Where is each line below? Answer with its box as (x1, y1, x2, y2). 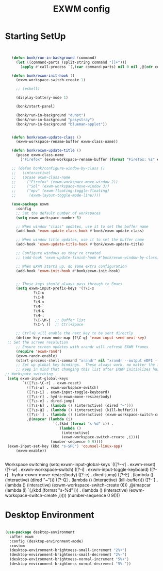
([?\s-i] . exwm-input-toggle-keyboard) (26, 390, 110, 395)
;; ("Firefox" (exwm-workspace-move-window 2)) (11, 179, 118, 184)
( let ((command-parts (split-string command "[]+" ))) (16, 60, 127, 65)
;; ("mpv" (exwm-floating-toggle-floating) (11, 189, 110, 193)
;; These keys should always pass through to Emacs (16, 281, 123, 286)
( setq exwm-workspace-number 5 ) (16, 215, 81, 220)
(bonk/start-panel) (16, 104, 55, 109)
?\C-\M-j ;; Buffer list (33, 317, 86, 323)
